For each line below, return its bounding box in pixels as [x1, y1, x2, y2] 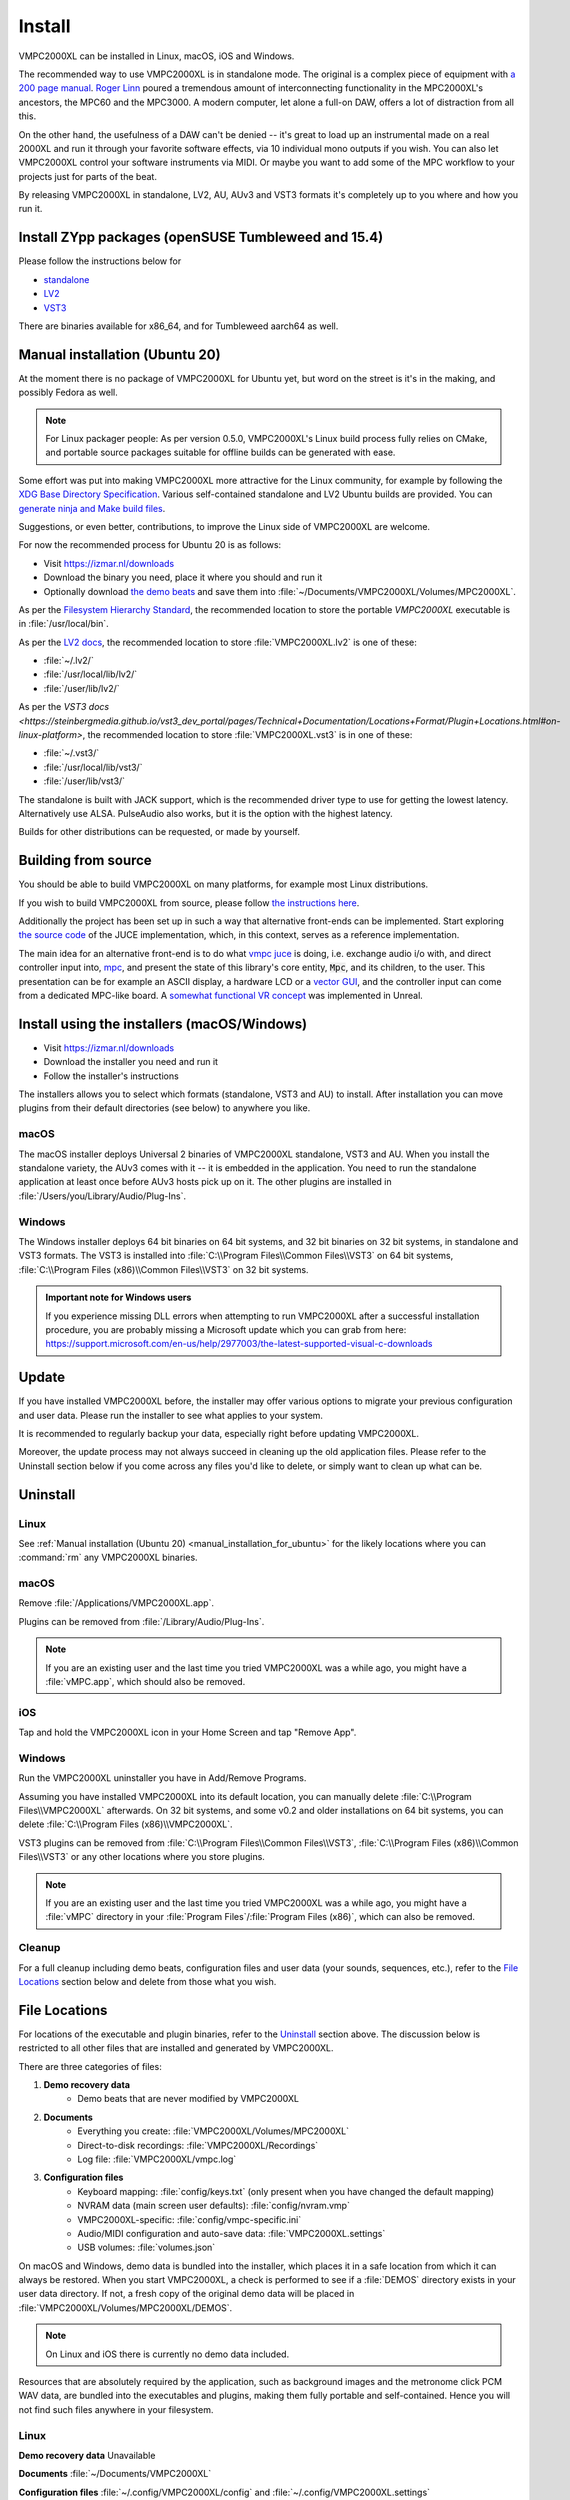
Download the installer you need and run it [43, 1056, 219, 1068]
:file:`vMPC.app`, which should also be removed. [45, 1676, 246, 1687]
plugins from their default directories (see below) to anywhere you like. [18, 1102, 311, 1114]
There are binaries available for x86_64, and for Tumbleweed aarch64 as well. [18, 320, 339, 332]
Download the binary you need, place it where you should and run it [43, 571, 323, 584]
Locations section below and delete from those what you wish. [18, 1975, 277, 1987]
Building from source [18, 852, 152, 869]
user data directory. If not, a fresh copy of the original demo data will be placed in [18, 2288, 355, 2300]
